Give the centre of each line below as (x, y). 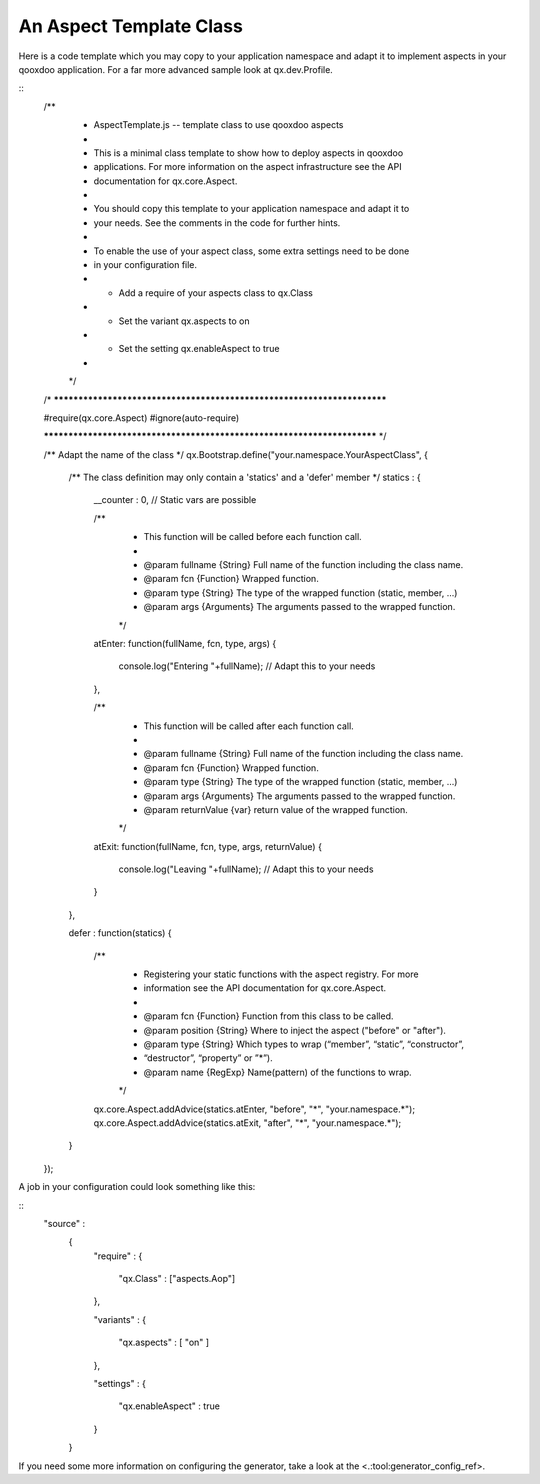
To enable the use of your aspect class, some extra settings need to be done (251, 251)
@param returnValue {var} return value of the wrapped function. (276, 809)
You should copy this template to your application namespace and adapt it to (251, 209)
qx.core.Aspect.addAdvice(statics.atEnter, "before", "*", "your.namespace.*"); (254, 1109)
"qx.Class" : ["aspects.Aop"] (177, 1279)
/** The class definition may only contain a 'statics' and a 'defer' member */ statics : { (245, 477)
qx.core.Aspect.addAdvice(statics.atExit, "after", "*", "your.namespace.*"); (247, 1122)
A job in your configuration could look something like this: (137, 1187)
